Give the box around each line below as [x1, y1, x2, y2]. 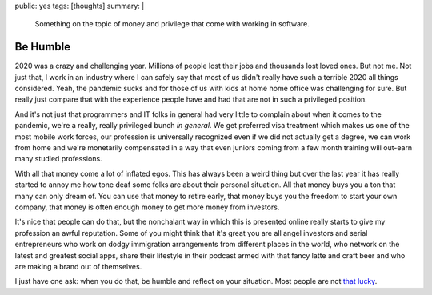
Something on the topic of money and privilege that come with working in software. [34, 19, 310, 29]
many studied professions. [14, 154, 103, 164]
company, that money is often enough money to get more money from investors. [14, 202, 280, 212]
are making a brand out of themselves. [14, 261, 142, 271]
